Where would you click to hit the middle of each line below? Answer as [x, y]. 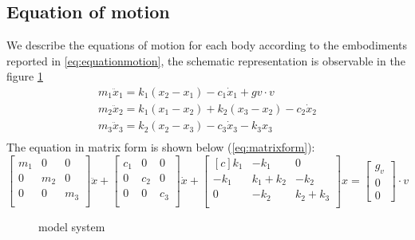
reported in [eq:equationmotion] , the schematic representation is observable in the [206, 60]
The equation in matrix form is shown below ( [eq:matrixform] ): [161, 147]
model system [72, 226]
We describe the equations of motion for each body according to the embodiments [207, 45]
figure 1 [25, 76]
